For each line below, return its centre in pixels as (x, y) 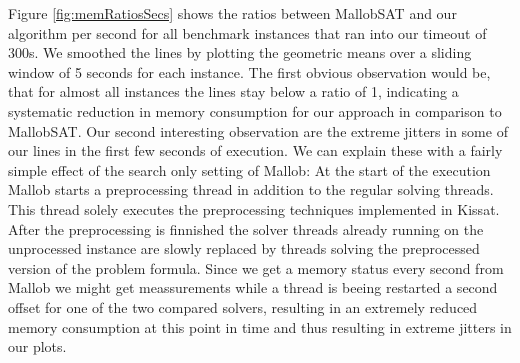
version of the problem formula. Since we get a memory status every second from (256, 267)
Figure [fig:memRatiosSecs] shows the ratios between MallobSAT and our (232, 13)
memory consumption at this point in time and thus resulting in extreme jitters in (260, 326)
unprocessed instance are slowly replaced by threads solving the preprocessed (244, 248)
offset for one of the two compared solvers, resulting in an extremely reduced (243, 306)
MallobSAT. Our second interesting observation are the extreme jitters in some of (258, 130)
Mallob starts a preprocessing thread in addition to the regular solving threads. (251, 189)
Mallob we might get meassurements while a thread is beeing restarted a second (253, 287)
